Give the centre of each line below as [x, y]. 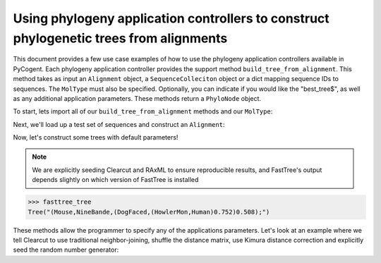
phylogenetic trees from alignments [120, 38]
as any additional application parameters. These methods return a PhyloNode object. [137, 98]
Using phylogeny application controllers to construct [171, 18]
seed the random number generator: [66, 250]
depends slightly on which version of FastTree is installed [115, 180]
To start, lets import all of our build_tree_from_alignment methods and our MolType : [143, 111]
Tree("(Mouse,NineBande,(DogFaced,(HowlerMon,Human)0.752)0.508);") [149, 212]
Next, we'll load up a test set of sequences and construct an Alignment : [119, 124]
